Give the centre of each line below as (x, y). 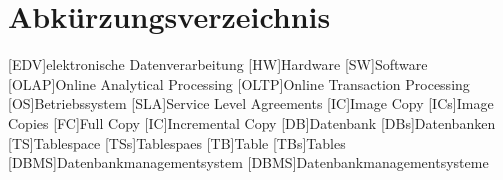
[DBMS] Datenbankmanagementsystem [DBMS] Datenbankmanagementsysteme (248, 162)
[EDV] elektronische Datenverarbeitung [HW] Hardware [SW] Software (218, 64)
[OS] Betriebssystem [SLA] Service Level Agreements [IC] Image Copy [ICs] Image (251, 103)
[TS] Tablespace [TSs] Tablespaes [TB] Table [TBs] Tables (177, 142)
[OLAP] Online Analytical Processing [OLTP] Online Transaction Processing (239, 83)
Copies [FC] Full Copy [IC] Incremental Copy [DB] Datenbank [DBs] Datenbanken (252, 122)
